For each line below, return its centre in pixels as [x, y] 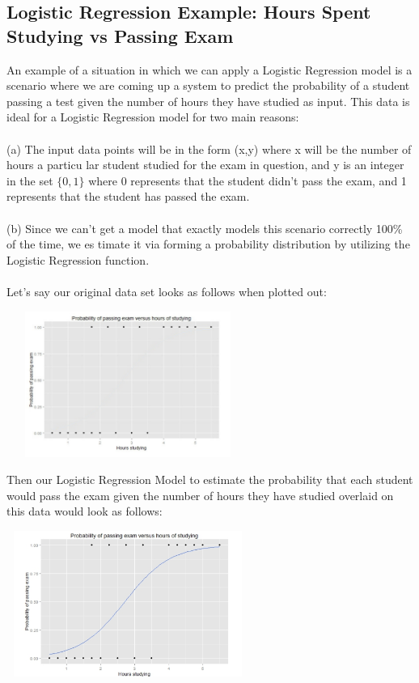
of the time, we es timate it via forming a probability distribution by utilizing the [208, 244]
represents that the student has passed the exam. [128, 196]
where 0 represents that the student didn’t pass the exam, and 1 [248, 180]
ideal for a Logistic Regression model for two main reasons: [153, 117]
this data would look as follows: [85, 511]
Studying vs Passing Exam [120, 35]
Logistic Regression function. [78, 259]
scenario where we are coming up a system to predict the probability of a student [208, 85]
